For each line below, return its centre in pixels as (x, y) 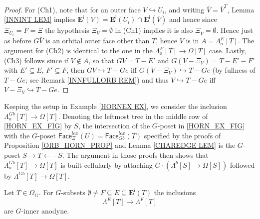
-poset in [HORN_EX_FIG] (201, 126)
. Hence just (235, 30)
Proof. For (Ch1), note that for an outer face (72, 9)
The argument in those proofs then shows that (137, 155)
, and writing (184, 9)
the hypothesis (67, 30)
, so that (101, 60)
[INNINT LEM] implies (40, 19)
